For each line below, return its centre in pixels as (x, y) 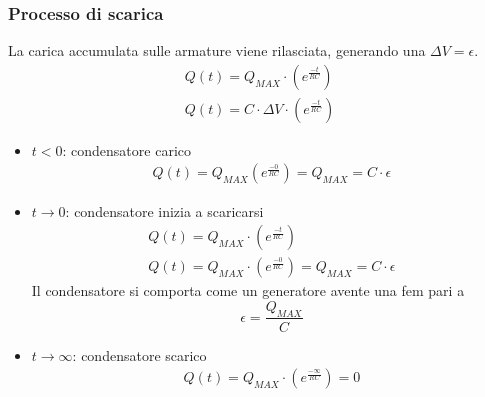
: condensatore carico (126, 149)
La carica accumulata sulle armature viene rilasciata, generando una (217, 50)
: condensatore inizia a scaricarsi (164, 210)
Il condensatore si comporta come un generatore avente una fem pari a (248, 290)
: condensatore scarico (139, 354)
